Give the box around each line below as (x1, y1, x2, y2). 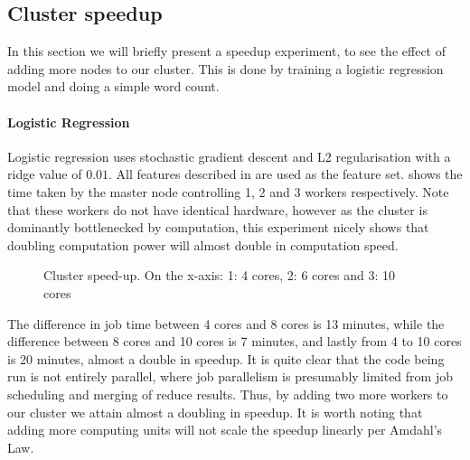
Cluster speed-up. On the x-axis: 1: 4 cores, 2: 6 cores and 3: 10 (43, 266, 395, 285)
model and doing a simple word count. (7, 77, 220, 96)
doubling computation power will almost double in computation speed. (7, 235, 399, 254)
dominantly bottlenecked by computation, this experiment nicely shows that (7, 218, 429, 237)
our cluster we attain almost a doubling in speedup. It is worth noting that (7, 402, 423, 421)
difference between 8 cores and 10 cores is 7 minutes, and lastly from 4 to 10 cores (7, 332, 462, 351)
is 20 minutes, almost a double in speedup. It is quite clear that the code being (7, 349, 445, 368)
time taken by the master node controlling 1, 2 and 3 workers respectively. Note (7, 182, 449, 201)
